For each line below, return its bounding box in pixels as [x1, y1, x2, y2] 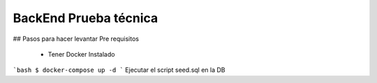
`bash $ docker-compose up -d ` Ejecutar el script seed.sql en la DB [13, 66, 226, 74]
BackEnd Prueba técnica [13, 10, 158, 26]
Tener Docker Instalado [47, 50, 115, 58]
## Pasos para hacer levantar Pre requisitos [13, 35, 140, 43]
